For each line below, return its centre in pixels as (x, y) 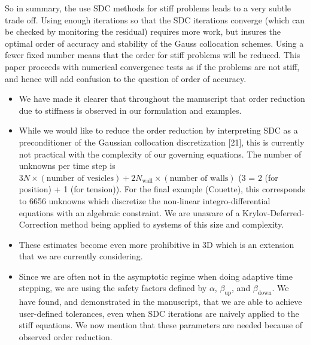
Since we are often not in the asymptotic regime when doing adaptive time (156, 276)
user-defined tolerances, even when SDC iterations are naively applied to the (159, 313)
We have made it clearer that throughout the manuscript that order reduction (162, 99)
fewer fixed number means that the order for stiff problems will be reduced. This (153, 55)
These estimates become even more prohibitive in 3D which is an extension (156, 244)
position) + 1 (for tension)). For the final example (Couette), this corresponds (162, 189)
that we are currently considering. (81, 256)
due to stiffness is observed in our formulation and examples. (130, 110)
